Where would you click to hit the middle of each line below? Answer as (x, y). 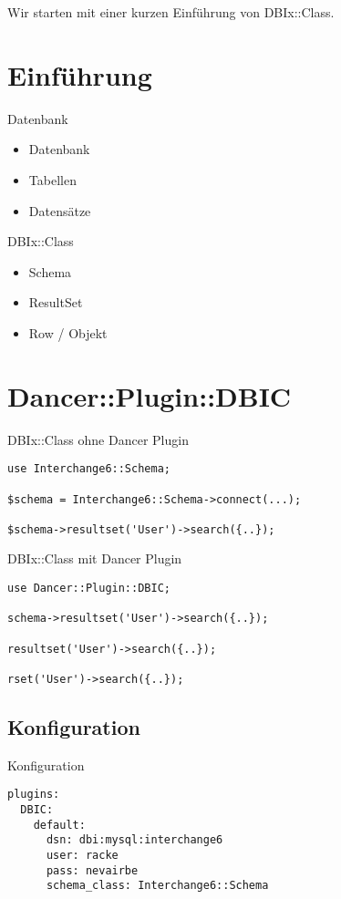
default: (59, 825)
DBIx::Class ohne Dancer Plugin (98, 439)
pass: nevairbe (92, 870)
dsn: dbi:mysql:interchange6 (134, 840)
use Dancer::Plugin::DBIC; (89, 589)
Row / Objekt (68, 332)
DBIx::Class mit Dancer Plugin (95, 558)
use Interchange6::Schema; (89, 469)
